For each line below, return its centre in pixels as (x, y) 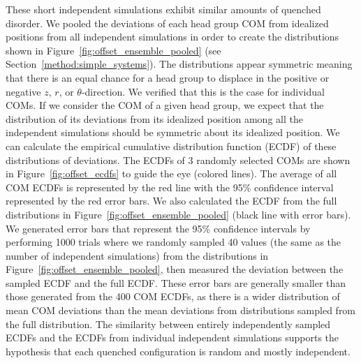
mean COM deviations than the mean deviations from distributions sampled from (181, 310)
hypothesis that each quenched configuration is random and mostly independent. (178, 351)
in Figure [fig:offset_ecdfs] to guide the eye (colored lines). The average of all (171, 173)
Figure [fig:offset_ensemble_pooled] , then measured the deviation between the (175, 269)
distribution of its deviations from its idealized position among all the (154, 118)
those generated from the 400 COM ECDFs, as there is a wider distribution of (173, 296)
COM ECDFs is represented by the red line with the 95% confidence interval (170, 187)
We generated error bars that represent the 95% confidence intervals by (158, 228)
